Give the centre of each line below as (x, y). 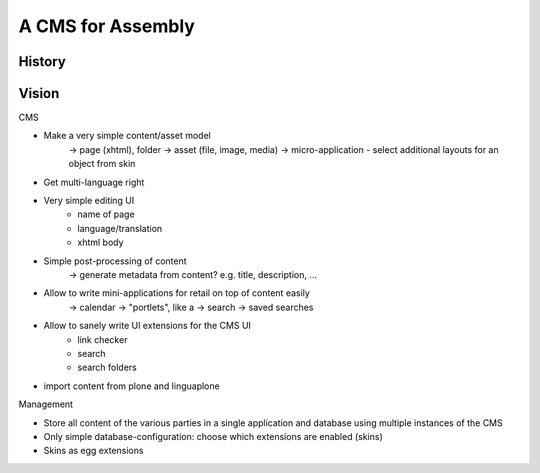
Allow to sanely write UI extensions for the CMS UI (147, 326)
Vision (39, 93)
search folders (107, 367)
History (42, 61)
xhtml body (100, 242)
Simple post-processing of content (115, 261)
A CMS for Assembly (106, 26)
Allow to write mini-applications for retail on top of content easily (176, 293)
